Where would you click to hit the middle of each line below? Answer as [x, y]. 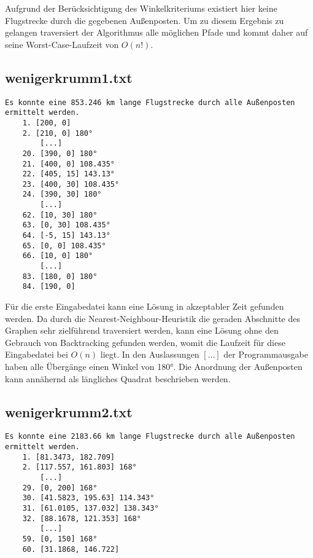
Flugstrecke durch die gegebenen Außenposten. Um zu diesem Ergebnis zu [145, 20]
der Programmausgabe [266, 354]
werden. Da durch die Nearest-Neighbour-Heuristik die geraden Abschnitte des [153, 318]
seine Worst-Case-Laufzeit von [62, 44]
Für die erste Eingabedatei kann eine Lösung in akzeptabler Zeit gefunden [145, 306]
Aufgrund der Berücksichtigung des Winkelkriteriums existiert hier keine [141, 8]
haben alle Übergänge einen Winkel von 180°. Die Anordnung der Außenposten [154, 367]
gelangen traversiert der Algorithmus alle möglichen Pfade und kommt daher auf [156, 32]
